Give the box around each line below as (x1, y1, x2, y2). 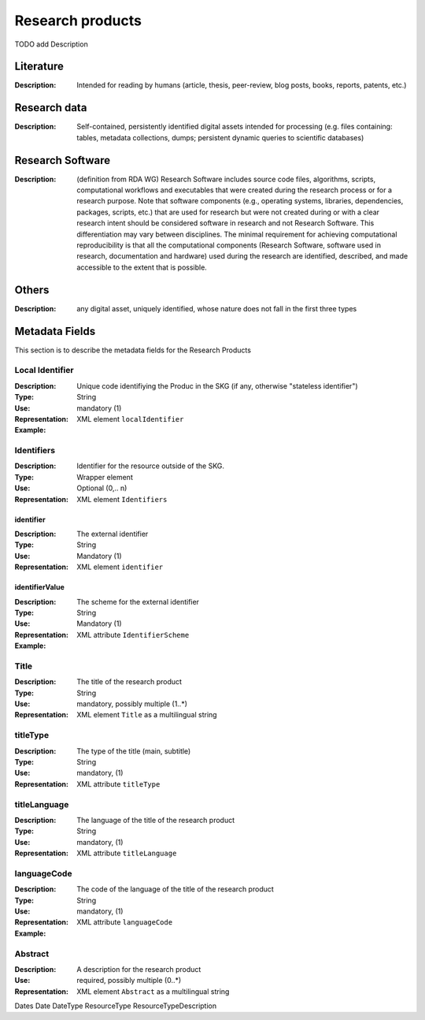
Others (14, 283, 50, 296)
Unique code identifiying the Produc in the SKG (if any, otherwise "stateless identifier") (76, 381, 358, 390)
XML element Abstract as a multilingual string (76, 986, 230, 996)
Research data (14, 101, 87, 114)
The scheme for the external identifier (76, 597, 200, 606)
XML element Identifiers (76, 494, 168, 504)
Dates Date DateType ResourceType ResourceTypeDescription (14, 1001, 216, 1011)
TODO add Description (14, 39, 88, 49)
